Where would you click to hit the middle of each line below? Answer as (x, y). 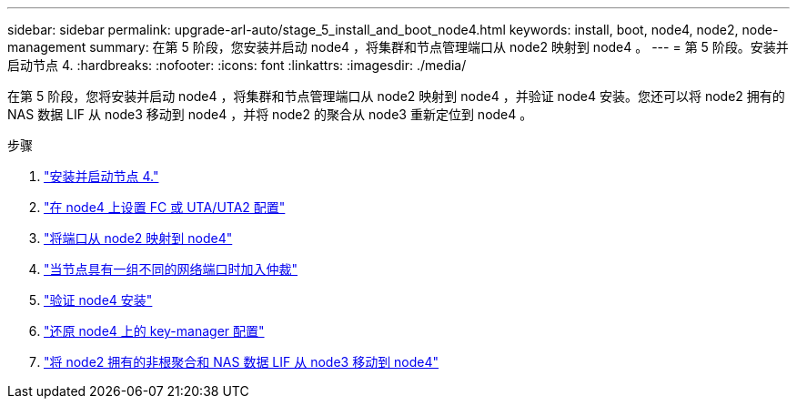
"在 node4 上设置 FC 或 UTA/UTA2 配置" (165, 207)
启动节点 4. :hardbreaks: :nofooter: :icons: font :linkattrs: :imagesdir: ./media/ (237, 65)
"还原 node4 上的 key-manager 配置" (154, 331)
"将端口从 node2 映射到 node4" (138, 238)
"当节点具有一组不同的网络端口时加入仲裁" (171, 269)
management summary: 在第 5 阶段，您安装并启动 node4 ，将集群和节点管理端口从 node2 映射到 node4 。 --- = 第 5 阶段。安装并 (398, 47)
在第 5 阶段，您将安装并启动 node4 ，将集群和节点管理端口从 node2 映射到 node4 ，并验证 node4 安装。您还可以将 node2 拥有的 (396, 96)
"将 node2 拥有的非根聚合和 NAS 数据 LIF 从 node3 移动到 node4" (242, 362)
